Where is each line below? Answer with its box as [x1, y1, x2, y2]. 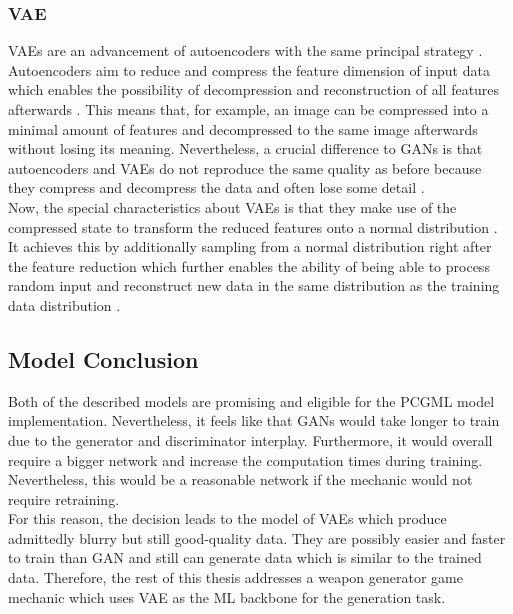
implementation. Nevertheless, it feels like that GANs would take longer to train [8, 410, 500, 431]
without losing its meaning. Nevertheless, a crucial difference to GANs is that [8, 138, 483, 159]
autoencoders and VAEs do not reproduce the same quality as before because [8, 157, 482, 178]
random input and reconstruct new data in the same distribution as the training [8, 275, 500, 296]
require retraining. [8, 488, 120, 509]
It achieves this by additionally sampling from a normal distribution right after [8, 236, 492, 257]
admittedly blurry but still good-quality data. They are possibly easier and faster [8, 527, 506, 548]
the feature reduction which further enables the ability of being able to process [8, 255, 490, 276]
